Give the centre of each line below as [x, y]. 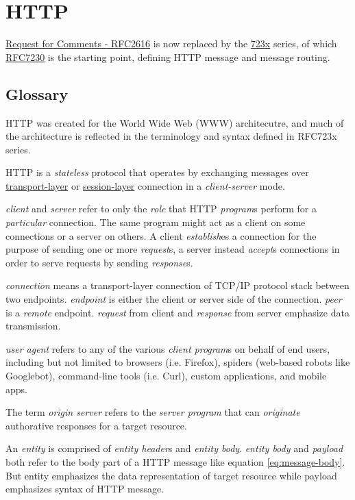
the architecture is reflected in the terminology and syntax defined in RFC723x [171, 136]
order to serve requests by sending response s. [99, 262]
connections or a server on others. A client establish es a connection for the [161, 235]
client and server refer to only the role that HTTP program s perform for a [161, 209]
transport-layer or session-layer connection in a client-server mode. [145, 185]
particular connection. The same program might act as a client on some [156, 222]
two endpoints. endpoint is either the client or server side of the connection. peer [174, 299]
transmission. [33, 326]
